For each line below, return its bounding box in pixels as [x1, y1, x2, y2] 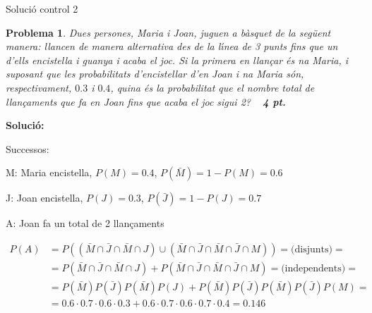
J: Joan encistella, [6, 190, 83, 205]
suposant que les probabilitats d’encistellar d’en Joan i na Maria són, [6, 66, 304, 81]
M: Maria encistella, [6, 165, 92, 180]
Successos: [6, 141, 49, 156]
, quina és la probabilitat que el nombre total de [110, 80, 315, 94]
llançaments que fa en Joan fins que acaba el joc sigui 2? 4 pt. [6, 94, 286, 109]
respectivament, [6, 80, 72, 94]
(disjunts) [291, 244, 332, 254]
